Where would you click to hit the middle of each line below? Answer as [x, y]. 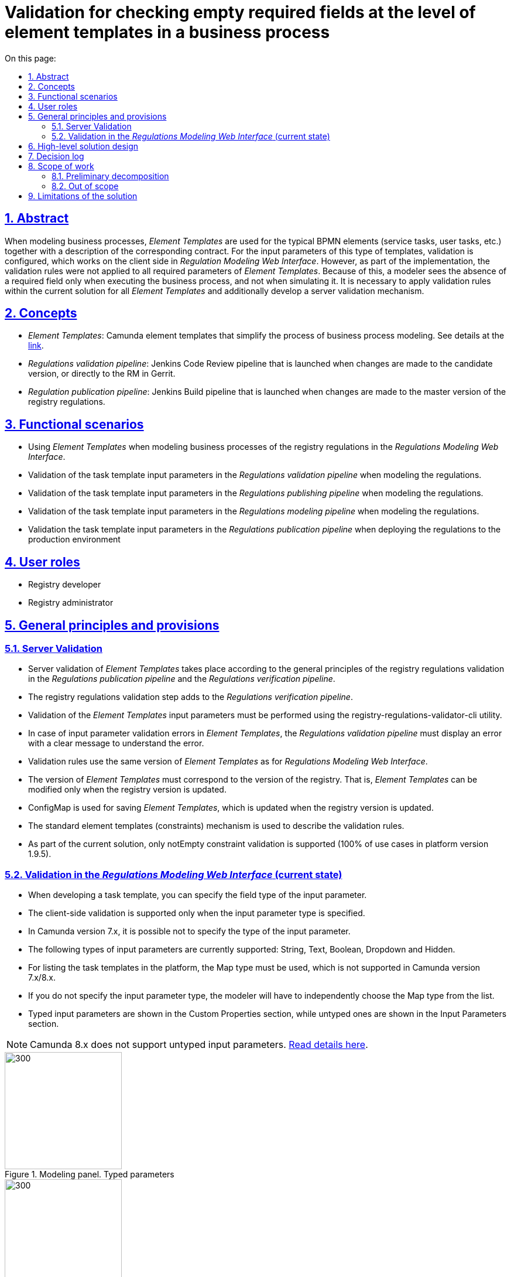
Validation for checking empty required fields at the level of [240, 12]
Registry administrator [71, 603]
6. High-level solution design [83, 146]
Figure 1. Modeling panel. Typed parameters [90, 1174]
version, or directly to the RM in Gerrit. [102, 374]
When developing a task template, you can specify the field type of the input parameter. [198, 895]
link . [36, 346]
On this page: [30, 58]
